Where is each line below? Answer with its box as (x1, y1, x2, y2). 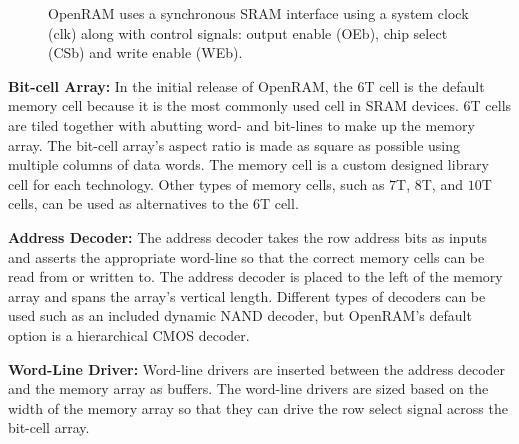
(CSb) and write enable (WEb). (48, 42, 243, 63)
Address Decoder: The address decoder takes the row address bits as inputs (8, 226, 488, 247)
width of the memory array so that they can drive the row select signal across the (8, 397, 508, 418)
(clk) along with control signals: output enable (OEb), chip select (48, 22, 448, 43)
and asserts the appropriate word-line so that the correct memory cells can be (8, 246, 485, 267)
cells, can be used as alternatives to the (8, 193, 249, 214)
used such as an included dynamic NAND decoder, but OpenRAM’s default (8, 305, 472, 326)
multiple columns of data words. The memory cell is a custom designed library (8, 154, 489, 175)
